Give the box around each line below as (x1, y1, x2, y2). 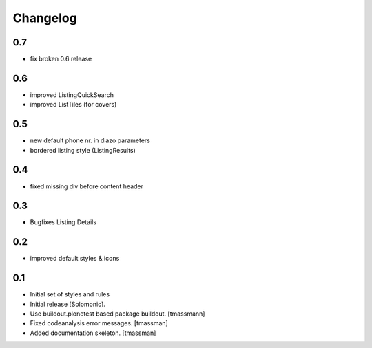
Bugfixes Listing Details (30, 218, 96, 226)
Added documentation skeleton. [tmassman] (30, 329, 156, 337)
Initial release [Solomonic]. (30, 300, 106, 308)
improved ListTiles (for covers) (30, 100, 117, 109)
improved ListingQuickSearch (30, 90, 114, 99)
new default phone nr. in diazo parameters (30, 136, 151, 144)
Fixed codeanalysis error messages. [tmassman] (30, 319, 168, 327)
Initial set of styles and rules (30, 290, 110, 298)
